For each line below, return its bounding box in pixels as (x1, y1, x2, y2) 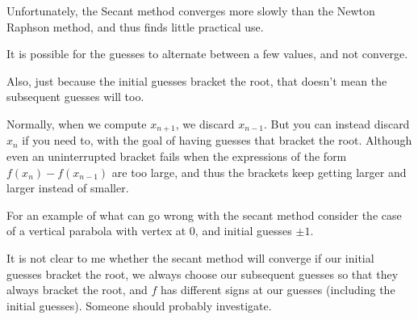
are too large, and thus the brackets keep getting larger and (111, 163, 407, 180)
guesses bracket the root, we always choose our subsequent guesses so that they (6, 265, 399, 282)
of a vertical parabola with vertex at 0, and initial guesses (6, 222, 292, 239)
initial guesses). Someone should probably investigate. (6, 297, 272, 314)
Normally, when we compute (6, 115, 147, 132)
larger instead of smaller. (6, 179, 129, 196)
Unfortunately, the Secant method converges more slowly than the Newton (6, 2, 375, 19)
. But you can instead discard (263, 115, 410, 132)
